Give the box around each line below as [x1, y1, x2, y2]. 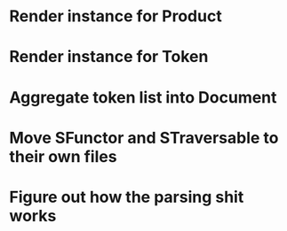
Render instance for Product [9, 6, 222, 27]
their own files [9, 146, 117, 166]
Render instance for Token [9, 47, 209, 67]
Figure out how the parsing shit [9, 187, 244, 207]
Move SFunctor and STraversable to [9, 127, 279, 148]
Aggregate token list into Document [9, 87, 277, 107]
